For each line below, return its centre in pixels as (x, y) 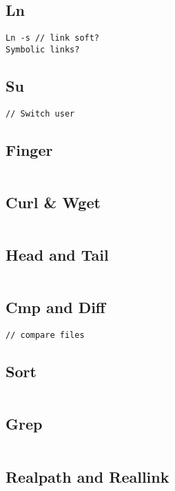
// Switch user (40, 113)
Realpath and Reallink (87, 476)
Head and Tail (57, 255)
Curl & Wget (53, 202)
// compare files (45, 335)
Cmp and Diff (55, 307)
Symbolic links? (43, 49)
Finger (29, 149)
